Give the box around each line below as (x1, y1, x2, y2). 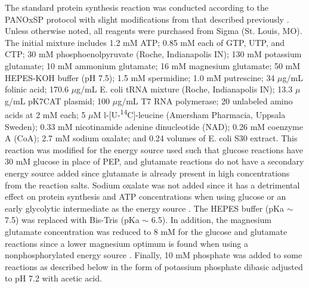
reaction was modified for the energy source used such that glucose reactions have (5, 143, 303, 156)
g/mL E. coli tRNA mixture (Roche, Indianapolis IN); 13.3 (76, 83, 293, 95)
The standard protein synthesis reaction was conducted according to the (5, 1, 268, 13)
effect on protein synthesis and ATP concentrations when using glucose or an (5, 190, 286, 203)
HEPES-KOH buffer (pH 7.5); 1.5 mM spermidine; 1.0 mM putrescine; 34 (5, 71, 275, 83)
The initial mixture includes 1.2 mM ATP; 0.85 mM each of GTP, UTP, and (5, 36, 285, 48)
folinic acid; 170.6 (5, 83, 69, 95)
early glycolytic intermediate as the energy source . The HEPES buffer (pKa (5, 202, 284, 214)
